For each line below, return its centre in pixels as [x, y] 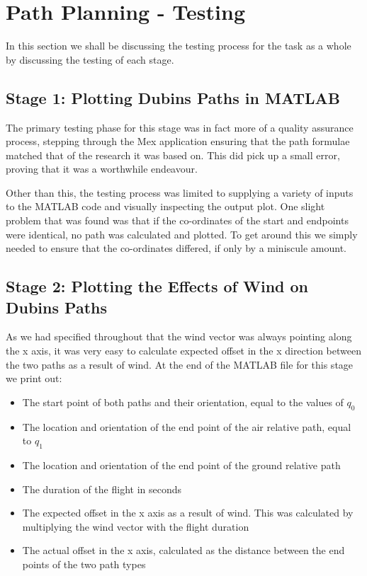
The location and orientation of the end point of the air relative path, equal [187, 426]
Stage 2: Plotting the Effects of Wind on [157, 286]
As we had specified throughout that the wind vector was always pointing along [179, 336]
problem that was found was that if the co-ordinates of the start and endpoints [177, 220]
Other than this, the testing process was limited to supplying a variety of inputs [180, 192]
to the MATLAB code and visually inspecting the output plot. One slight [165, 206]
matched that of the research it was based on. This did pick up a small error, [173, 155]
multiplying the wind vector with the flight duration [136, 526]
